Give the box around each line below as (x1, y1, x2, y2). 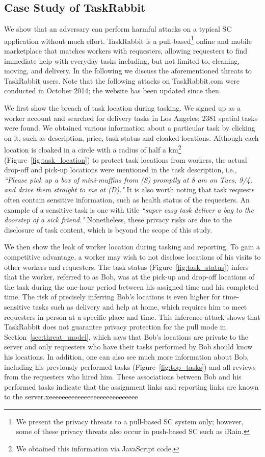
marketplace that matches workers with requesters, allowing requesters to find (4, 45, 248, 56)
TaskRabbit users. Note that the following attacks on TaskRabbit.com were (4, 75, 240, 86)
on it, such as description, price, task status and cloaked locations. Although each (4, 132, 259, 143)
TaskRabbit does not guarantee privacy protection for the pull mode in (4, 321, 226, 332)
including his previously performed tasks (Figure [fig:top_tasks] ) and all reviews (4, 361, 256, 372)
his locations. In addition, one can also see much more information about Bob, (4, 351, 249, 362)
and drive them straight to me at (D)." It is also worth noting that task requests (4, 184, 255, 195)
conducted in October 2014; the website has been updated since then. (4, 85, 221, 96)
